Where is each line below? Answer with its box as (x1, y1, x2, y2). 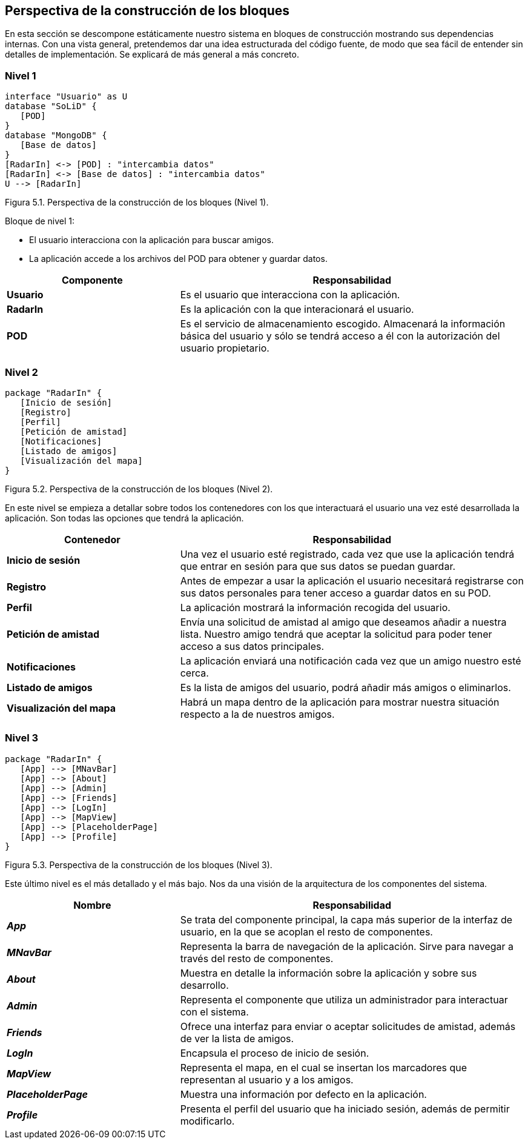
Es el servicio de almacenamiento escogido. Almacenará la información (180, 318, 506, 330)
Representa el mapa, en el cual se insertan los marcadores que (180, 1061, 467, 1074)
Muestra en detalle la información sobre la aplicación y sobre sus (180, 966, 477, 979)
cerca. (180, 666, 209, 679)
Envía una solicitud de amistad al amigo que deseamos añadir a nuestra (180, 615, 507, 628)
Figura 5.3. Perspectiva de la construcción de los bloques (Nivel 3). (5, 859, 272, 870)
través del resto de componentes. (180, 952, 334, 965)
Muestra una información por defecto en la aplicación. (180, 1088, 427, 1100)
